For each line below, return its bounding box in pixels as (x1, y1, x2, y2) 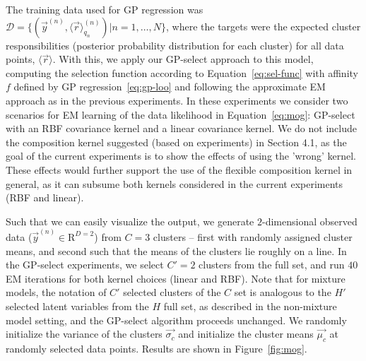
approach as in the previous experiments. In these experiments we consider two (6, 93, 348, 107)
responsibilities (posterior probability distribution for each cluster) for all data (6, 37, 344, 52)
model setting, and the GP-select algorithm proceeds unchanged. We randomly (6, 312, 347, 327)
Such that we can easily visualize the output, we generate (6, 213, 254, 228)
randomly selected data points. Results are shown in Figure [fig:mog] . (6, 341, 307, 355)
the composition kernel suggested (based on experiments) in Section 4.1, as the (6, 134, 347, 149)
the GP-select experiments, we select (6, 257, 164, 272)
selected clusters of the (123, 285, 221, 300)
